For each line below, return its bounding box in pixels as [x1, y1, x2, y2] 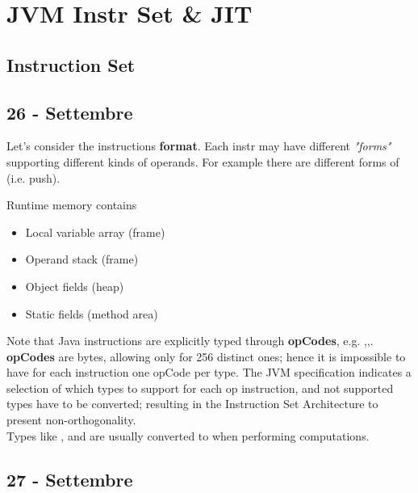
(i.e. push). [6, 169, 61, 186]
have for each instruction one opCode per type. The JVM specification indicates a [6, 364, 412, 381]
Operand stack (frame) [25, 251, 139, 268]
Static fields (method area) [25, 305, 158, 322]
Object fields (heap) [25, 277, 124, 294]
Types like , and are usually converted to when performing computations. [6, 427, 370, 444]
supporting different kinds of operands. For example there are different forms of [6, 153, 399, 170]
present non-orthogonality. [6, 411, 136, 428]
